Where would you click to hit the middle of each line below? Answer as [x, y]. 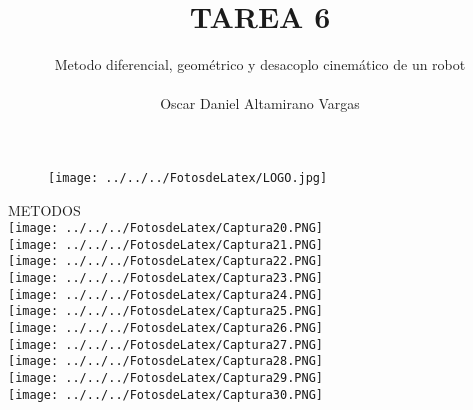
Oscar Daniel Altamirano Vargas [260, 103]
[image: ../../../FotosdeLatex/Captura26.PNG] [165, 328]
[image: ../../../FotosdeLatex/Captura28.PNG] [165, 361]
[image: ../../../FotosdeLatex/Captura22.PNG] [165, 261]
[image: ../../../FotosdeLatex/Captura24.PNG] [165, 294]
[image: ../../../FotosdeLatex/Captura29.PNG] [165, 378]
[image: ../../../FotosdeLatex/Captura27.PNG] [165, 344]
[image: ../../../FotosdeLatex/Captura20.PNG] [165, 228]
